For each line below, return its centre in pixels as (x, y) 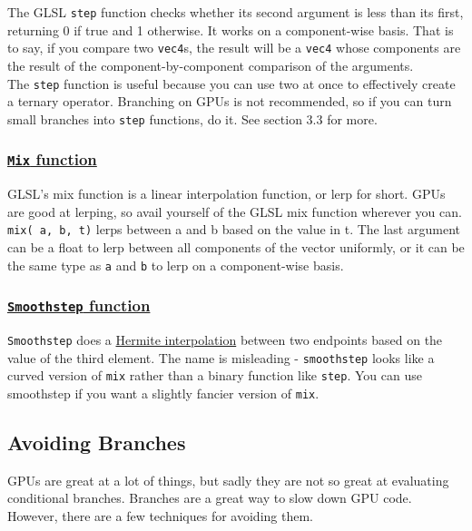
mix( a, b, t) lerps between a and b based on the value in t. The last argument (234, 229)
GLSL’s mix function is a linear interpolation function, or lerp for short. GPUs (226, 194)
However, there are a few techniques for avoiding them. (160, 516)
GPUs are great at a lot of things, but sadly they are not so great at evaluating (228, 480)
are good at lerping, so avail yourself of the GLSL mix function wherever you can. (235, 211)
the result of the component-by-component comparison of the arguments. (211, 65)
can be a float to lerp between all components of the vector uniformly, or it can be (236, 247)
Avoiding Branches (97, 442)
